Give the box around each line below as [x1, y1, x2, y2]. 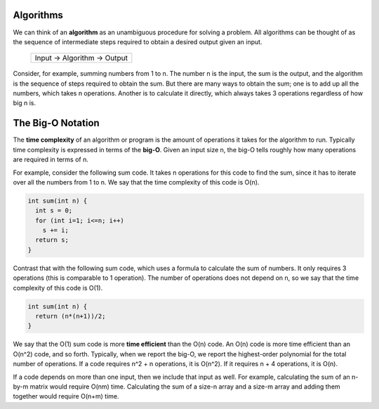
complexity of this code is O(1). [13, 283, 103, 292]
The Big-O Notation [13, 117, 100, 129]
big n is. [13, 99, 36, 107]
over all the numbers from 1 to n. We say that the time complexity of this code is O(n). [13, 177, 260, 186]
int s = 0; [35, 207, 73, 215]
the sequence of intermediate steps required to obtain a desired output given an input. [13, 37, 262, 46]
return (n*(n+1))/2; [35, 312, 106, 321]
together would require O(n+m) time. [13, 392, 119, 401]
